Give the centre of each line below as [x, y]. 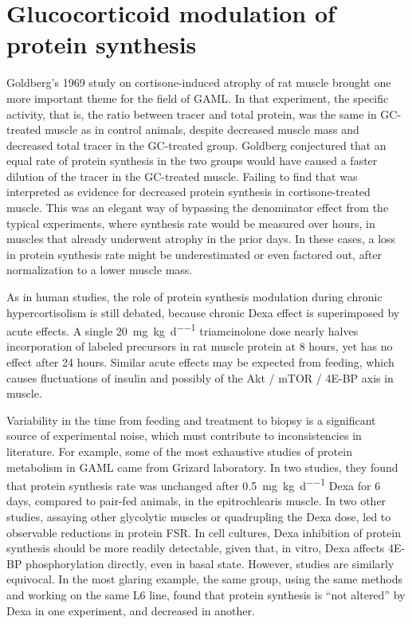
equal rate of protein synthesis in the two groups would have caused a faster [192, 161]
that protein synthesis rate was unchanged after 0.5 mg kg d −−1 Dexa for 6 [194, 484]
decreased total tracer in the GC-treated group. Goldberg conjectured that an [196, 145]
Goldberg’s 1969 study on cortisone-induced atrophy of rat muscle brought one [199, 82]
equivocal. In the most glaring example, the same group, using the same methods [205, 579]
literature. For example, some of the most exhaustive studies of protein [179, 451]
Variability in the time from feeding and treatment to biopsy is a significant [191, 420]
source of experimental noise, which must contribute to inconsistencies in [184, 436]
